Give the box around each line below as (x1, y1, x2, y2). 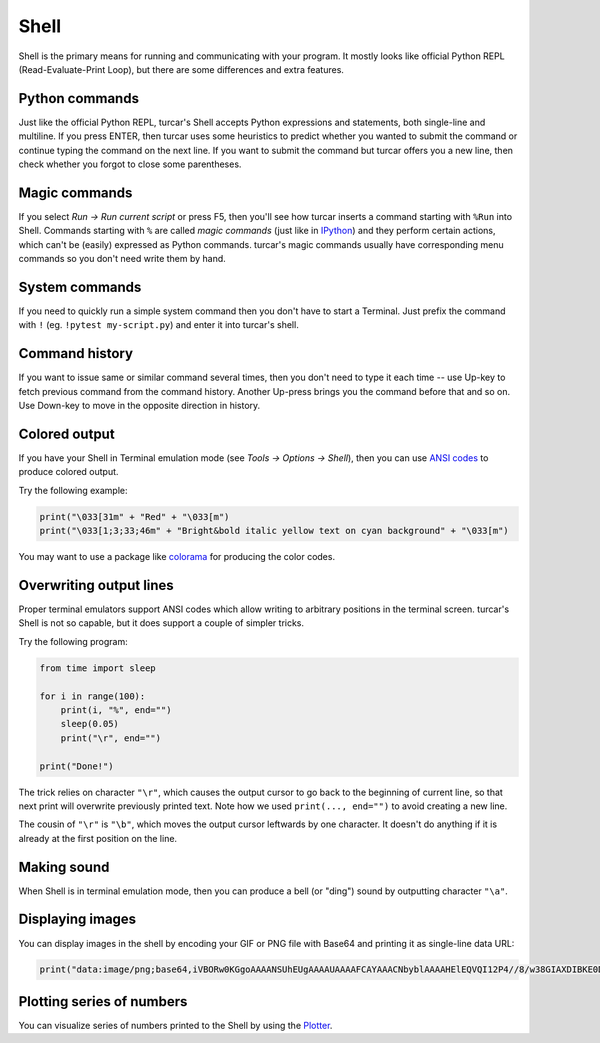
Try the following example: (18, 484, 129, 496)
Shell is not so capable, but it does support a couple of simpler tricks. (18, 617, 305, 629)
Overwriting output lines (18, 576, 174, 594)
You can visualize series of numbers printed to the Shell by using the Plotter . (18, 1019, 333, 1031)
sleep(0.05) (60, 718, 120, 730)
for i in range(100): (39, 690, 146, 702)
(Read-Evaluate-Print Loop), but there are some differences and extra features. (18, 63, 345, 75)
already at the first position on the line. (18, 832, 178, 844)
